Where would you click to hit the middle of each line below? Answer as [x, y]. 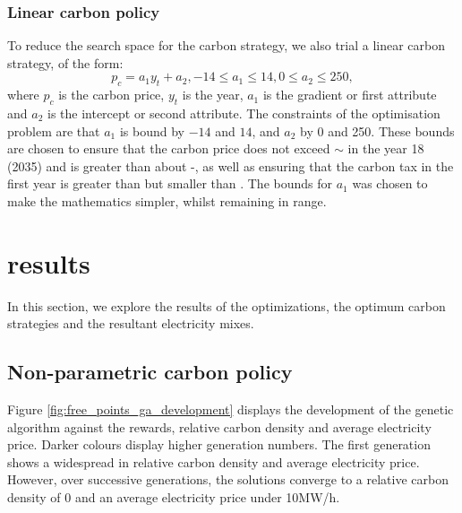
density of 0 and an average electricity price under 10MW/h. [174, 497]
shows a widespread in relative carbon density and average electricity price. [214, 461]
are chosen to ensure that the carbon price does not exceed [169, 148]
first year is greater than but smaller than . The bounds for [170, 183]
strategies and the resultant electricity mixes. [131, 323]
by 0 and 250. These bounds [377, 130]
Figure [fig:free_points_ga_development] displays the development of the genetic [231, 409]
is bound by [152, 130]
